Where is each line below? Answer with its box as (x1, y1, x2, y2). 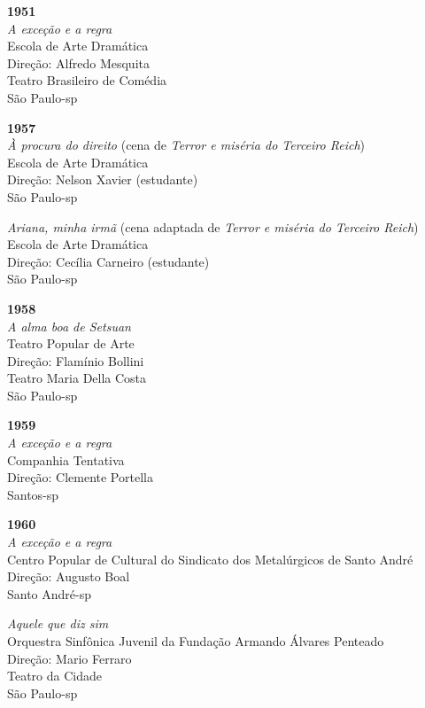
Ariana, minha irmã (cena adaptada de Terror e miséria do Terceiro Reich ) (7, 217, 419, 236)
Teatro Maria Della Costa (7, 369, 147, 387)
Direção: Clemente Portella (7, 468, 153, 486)
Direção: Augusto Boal (7, 567, 130, 586)
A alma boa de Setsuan (7, 316, 131, 335)
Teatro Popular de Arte (7, 334, 135, 353)
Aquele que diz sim (7, 614, 109, 633)
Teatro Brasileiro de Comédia (7, 71, 167, 89)
